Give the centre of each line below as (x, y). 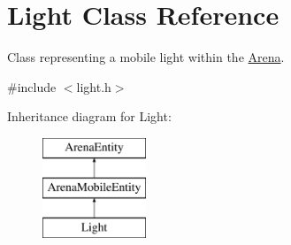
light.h (94, 86)
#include (32, 86)
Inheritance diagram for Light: (89, 116)
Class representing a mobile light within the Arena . (146, 57)
